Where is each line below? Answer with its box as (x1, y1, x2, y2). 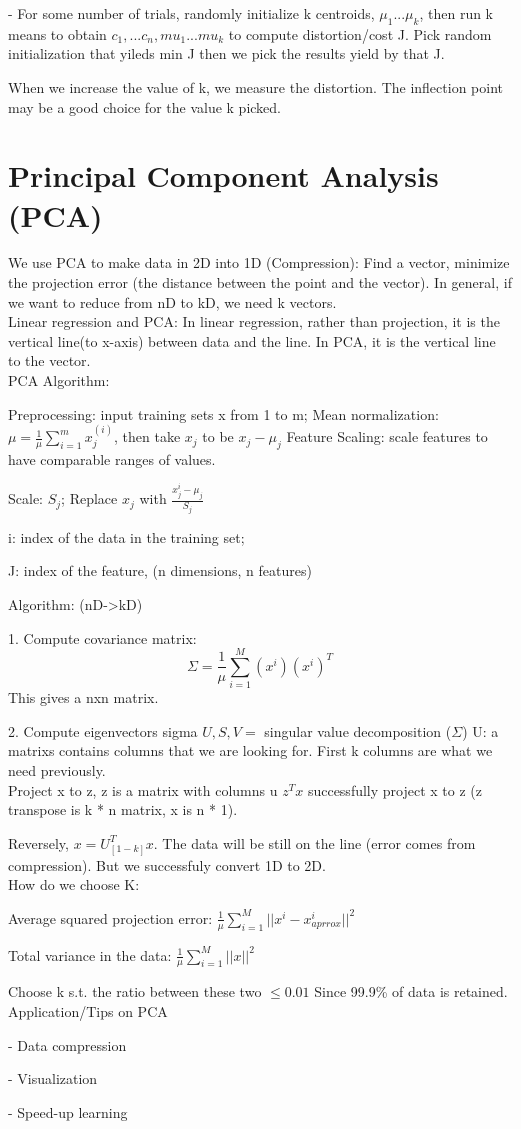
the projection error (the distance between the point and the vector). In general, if (8, 272, 512, 293)
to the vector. (8, 350, 91, 371)
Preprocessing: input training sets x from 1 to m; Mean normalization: (8, 403, 439, 424)
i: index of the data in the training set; (8, 526, 245, 547)
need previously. (8, 760, 106, 781)
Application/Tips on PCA (8, 1000, 168, 1021)
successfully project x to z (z (307, 779, 482, 800)
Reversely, (8, 832, 69, 853)
